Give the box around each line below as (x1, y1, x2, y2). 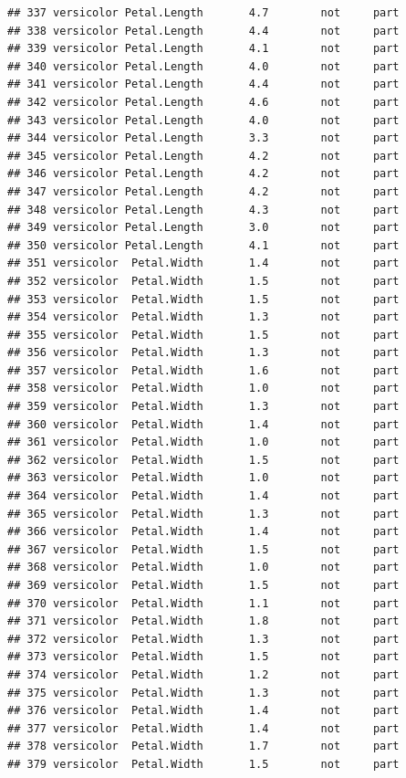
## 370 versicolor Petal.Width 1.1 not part (7, 596, 400, 610)
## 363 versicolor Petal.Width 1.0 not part (7, 471, 400, 485)
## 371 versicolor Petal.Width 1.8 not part (7, 615, 400, 628)
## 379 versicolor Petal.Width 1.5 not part (7, 757, 400, 771)
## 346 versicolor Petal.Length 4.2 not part (7, 167, 400, 181)
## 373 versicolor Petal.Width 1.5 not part (7, 650, 400, 664)
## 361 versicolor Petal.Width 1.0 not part (7, 436, 400, 449)
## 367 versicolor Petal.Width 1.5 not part (7, 542, 400, 556)
